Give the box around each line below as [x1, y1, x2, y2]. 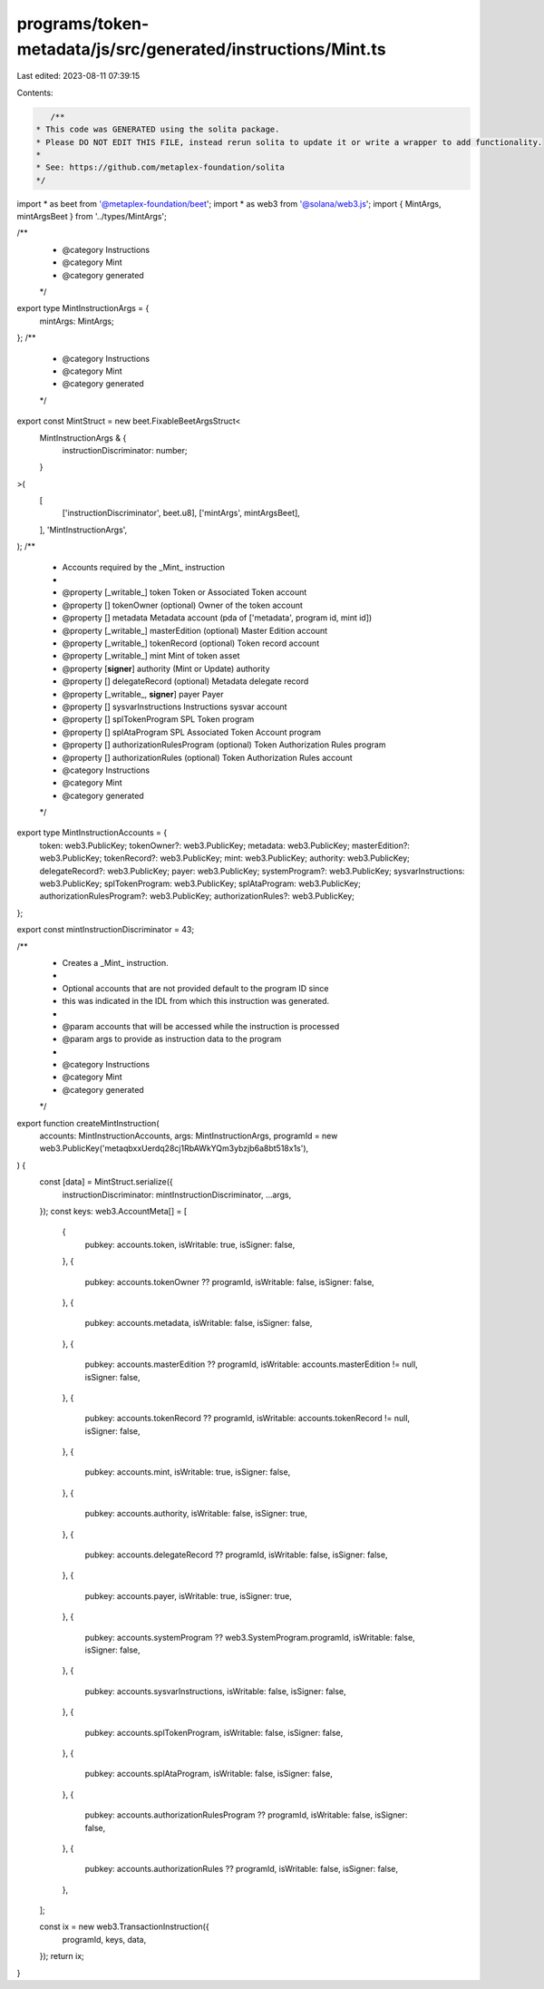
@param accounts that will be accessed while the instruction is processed [62, 1020, 340, 1031]
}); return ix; [39, 1951, 85, 1962]
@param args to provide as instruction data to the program [62, 1034, 282, 1045]
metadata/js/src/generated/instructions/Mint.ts [16, 39, 386, 59]
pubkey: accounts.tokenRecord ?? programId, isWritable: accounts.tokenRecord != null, [84, 1413, 411, 1424]
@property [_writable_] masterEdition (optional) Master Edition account [62, 625, 328, 636]
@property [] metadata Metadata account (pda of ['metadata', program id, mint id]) [62, 612, 373, 623]
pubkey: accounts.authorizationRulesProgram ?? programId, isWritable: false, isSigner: [84, 1809, 408, 1820]
